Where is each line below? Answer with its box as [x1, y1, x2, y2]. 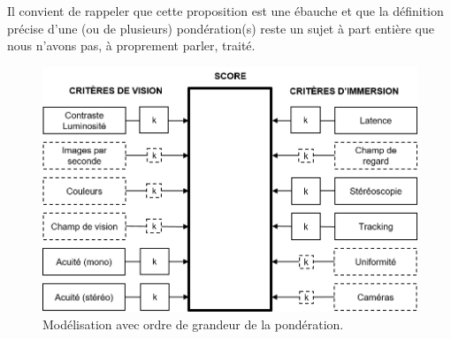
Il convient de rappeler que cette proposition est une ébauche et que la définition [7, 2, 444, 19]
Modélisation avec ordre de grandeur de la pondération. [42, 314, 344, 333]
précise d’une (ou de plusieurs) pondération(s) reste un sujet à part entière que [7, 19, 434, 37]
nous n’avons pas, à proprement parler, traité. [7, 36, 256, 55]
